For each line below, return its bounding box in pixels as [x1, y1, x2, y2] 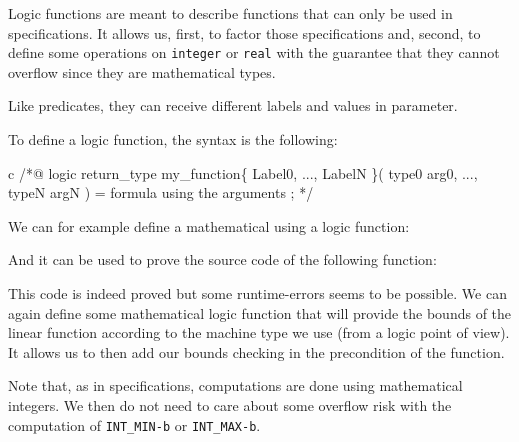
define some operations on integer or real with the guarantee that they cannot [8, 42, 500, 63]
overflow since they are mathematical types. [8, 61, 276, 82]
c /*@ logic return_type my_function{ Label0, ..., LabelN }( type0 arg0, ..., [8, 162, 478, 183]
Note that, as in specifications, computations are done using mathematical [8, 375, 463, 396]
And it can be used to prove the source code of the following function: [8, 249, 437, 270]
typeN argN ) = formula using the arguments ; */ [8, 182, 314, 203]
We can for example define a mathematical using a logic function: [8, 215, 410, 236]
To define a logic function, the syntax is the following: [8, 129, 338, 150]
